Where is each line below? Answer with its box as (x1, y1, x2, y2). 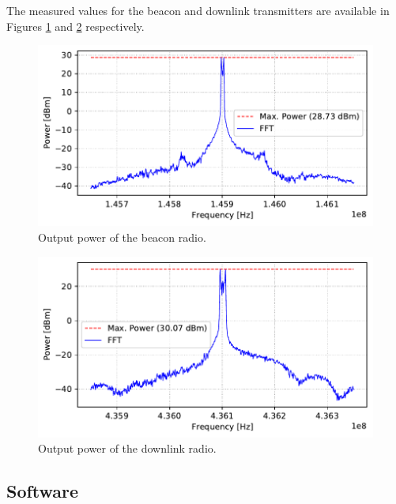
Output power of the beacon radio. (38, 228, 206, 245)
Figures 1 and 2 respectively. (6, 17, 145, 34)
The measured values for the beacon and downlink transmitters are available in (6, 2, 390, 18)
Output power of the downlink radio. (38, 440, 217, 457)
